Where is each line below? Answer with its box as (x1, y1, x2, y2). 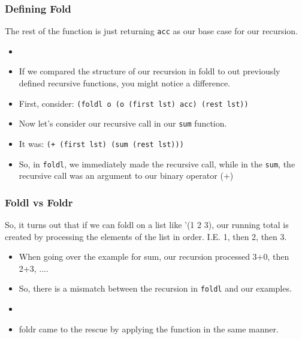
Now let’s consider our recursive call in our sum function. (19, 117, 227, 130)
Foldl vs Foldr (5, 194, 73, 209)
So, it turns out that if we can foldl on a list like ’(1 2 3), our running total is (5, 218, 289, 231)
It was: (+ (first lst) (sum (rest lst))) (19, 137, 184, 149)
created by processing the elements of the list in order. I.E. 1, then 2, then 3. (5, 230, 287, 242)
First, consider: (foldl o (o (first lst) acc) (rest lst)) (19, 97, 249, 109)
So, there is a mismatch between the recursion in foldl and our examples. (19, 282, 292, 295)
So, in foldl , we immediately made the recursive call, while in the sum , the (19, 157, 295, 170)
